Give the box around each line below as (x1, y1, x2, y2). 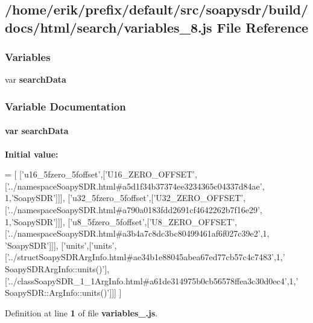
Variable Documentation (5, 98, 126, 114)
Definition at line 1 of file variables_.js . (5, 306, 158, 319)
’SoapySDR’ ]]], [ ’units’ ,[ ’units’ (5, 238, 115, 251)
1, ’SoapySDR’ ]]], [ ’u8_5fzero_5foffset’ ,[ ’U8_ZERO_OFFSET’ (5, 215, 235, 228)
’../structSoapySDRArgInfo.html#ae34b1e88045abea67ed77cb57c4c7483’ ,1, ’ (7, 251, 285, 263)
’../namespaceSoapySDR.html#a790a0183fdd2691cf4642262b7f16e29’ (7, 203, 260, 216)
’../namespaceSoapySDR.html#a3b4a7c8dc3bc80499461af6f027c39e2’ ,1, (7, 227, 270, 240)
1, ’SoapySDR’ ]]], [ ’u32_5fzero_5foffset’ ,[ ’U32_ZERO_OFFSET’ (5, 191, 244, 204)
